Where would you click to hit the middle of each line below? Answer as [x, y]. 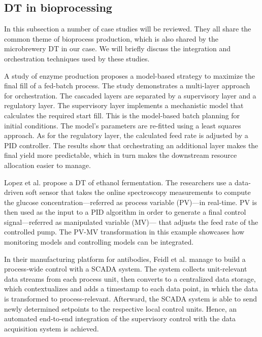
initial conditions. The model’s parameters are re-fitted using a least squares [123, 125]
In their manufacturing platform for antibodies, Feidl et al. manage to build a [125, 259]
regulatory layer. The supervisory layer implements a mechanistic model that [124, 105]
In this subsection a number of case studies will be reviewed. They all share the [128, 29]
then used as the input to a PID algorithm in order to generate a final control [125, 212]
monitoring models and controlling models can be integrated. [99, 242]
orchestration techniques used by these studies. [77, 58]
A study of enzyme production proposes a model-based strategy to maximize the [129, 75]
